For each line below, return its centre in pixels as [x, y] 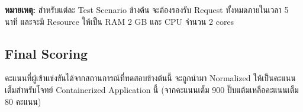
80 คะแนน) [23, 101]
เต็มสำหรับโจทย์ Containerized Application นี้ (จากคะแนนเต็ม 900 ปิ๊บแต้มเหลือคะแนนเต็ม [152, 89]
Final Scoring [46, 53]
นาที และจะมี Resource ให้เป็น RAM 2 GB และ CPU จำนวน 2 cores [120, 21]
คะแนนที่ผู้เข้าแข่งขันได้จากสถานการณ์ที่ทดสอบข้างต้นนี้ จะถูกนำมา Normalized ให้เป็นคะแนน [150, 78]
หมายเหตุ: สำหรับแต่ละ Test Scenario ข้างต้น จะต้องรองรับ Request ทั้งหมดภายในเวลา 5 [147, 9]
